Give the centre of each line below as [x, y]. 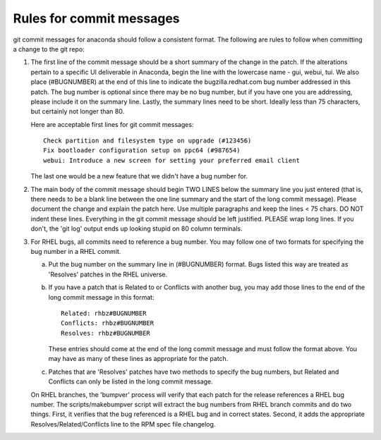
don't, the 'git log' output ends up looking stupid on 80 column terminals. [137, 228]
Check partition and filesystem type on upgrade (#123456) [147, 141]
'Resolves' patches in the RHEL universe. [108, 274]
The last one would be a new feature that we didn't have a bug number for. [139, 176]
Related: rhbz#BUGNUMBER [104, 313]
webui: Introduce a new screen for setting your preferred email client [171, 160]
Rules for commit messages [96, 18]
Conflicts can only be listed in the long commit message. [131, 381]
